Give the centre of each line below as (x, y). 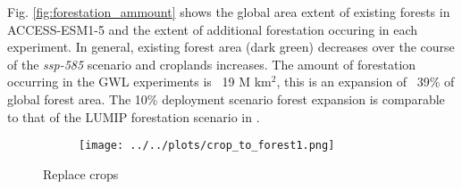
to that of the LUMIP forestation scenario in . (134, 116)
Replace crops (81, 173)
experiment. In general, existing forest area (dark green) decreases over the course (231, 47)
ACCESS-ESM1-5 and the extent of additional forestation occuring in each (213, 29)
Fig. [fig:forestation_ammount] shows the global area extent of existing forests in (229, 12)
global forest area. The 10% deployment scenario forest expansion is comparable (226, 99)
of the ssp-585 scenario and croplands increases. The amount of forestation (212, 64)
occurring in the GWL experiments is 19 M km (139, 82)
